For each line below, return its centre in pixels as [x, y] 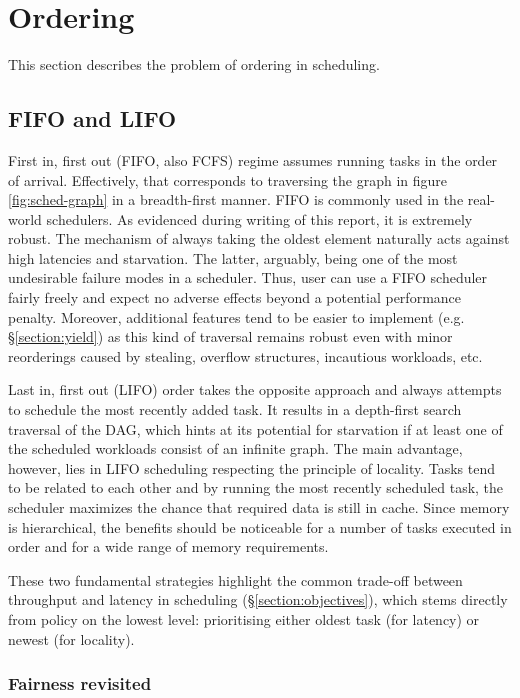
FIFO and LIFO [92, 118]
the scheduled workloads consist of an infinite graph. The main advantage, [235, 448]
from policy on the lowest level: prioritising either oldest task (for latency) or [244, 618]
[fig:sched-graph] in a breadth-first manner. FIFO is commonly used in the [236, 199]
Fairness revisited [80, 683]
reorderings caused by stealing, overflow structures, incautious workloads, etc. [245, 355]
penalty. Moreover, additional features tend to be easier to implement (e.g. [236, 316]
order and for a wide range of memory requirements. [168, 546]
